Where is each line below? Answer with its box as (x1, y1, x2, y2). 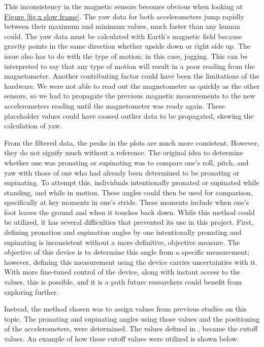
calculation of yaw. (4, 120, 62, 131)
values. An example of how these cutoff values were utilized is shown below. (4, 333, 239, 343)
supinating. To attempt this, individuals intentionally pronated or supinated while (4, 177, 259, 188)
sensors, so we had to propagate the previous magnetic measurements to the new (4, 90, 255, 101)
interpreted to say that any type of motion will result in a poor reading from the (4, 60, 255, 71)
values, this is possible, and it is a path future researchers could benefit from (4, 276, 242, 287)
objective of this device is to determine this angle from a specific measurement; (4, 247, 250, 257)
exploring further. (4, 286, 59, 297)
